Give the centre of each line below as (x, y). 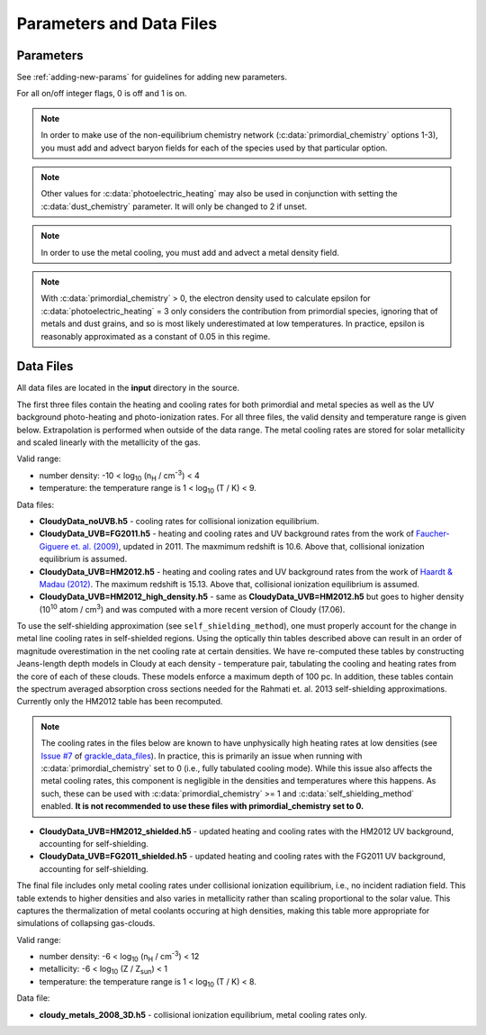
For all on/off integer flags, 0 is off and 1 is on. (102, 94)
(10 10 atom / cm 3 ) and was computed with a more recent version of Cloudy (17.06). (192, 608)
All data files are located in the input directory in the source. (128, 388)
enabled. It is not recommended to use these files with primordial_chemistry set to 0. (202, 806)
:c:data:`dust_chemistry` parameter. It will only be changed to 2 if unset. (174, 206)
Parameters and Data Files (117, 23)
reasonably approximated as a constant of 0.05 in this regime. (156, 336)
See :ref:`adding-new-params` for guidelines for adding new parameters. (152, 77)
